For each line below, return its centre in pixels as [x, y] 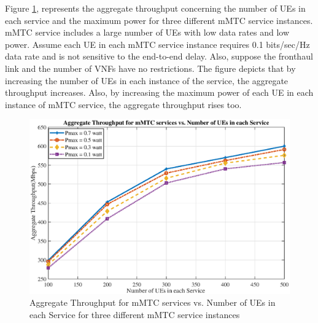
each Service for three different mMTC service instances [135, 314]
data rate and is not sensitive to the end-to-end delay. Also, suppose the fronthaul [159, 56]
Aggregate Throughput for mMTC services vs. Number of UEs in [153, 302]
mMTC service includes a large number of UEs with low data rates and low [147, 32]
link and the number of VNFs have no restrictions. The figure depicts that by [150, 68]
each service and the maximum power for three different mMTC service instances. [159, 20]
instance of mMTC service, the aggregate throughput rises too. [123, 104]
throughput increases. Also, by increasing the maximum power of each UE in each [159, 92]
